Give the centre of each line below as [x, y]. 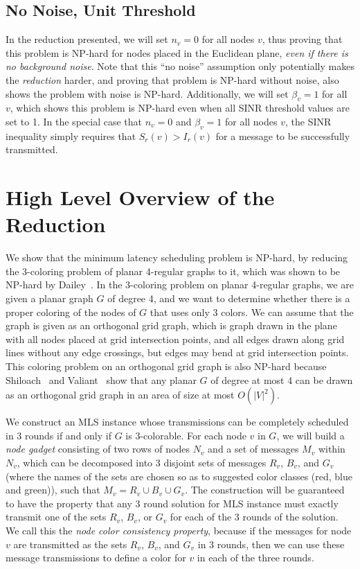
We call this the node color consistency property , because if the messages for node [179, 530]
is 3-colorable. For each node [186, 435]
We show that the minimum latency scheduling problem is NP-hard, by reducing [177, 257]
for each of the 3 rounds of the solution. [254, 517]
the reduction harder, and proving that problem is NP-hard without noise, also [172, 79]
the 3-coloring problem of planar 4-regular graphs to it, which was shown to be [173, 271]
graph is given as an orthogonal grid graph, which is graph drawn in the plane [171, 325]
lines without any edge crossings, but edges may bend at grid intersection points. [177, 352]
